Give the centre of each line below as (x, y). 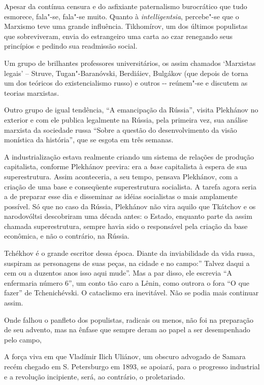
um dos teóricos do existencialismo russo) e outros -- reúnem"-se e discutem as (126, 83)
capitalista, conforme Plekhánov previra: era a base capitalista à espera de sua (126, 166)
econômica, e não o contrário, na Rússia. (67, 236)
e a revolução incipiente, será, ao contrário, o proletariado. (95, 376)
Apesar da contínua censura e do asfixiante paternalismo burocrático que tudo (126, 6)
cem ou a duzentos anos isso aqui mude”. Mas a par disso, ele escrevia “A (118, 273)
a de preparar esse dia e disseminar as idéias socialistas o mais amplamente (121, 196)
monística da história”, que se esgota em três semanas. (89, 140)
